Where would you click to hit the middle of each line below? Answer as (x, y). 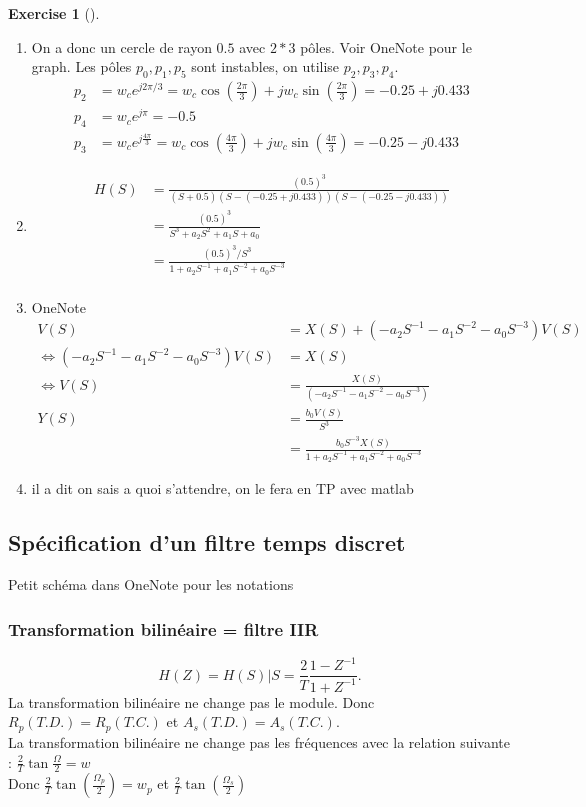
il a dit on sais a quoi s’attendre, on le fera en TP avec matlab (222, 488)
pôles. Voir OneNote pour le (386, 46)
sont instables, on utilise (265, 66)
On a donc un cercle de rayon (121, 46)
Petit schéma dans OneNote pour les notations (151, 584)
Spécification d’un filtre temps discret (207, 542)
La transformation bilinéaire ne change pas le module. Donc (191, 701)
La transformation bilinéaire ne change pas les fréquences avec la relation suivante (259, 741)
